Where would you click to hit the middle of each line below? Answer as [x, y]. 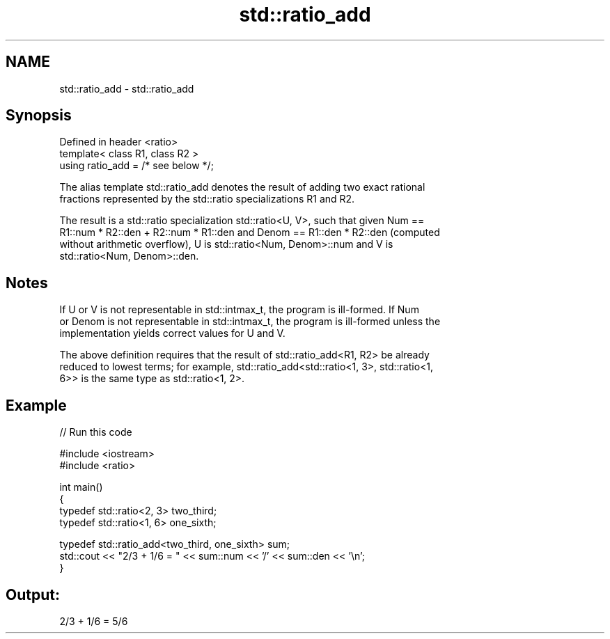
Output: [33, 594]
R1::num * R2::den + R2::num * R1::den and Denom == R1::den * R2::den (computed [250, 232]
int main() [81, 487]
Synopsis [39, 116]
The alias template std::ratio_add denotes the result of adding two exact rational [242, 187]
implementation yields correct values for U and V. [172, 333]
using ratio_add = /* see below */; [136, 166]
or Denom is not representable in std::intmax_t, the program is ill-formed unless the [250, 322]
